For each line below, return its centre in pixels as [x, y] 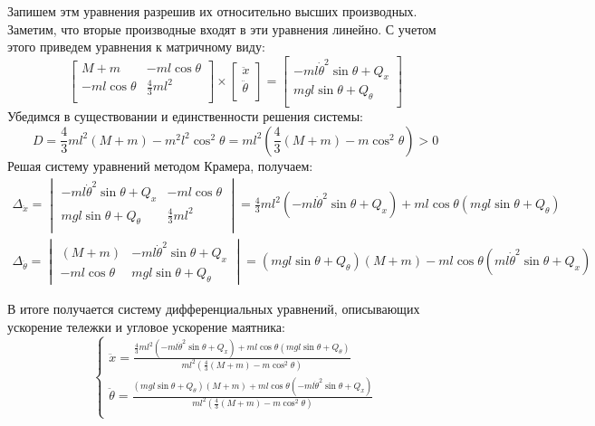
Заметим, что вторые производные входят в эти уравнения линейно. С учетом [222, 28]
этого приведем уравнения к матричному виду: [136, 47]
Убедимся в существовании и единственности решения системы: [185, 116]
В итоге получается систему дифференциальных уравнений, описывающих [214, 309]
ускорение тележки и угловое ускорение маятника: [146, 326]
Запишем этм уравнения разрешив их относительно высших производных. [212, 11]
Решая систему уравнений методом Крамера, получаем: [160, 165]
